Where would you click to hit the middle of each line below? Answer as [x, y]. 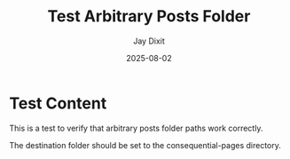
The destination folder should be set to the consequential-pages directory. [145, 145]
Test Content [58, 103]
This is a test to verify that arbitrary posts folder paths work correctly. [136, 128]
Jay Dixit [149, 41]
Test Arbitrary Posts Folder [149, 16]
